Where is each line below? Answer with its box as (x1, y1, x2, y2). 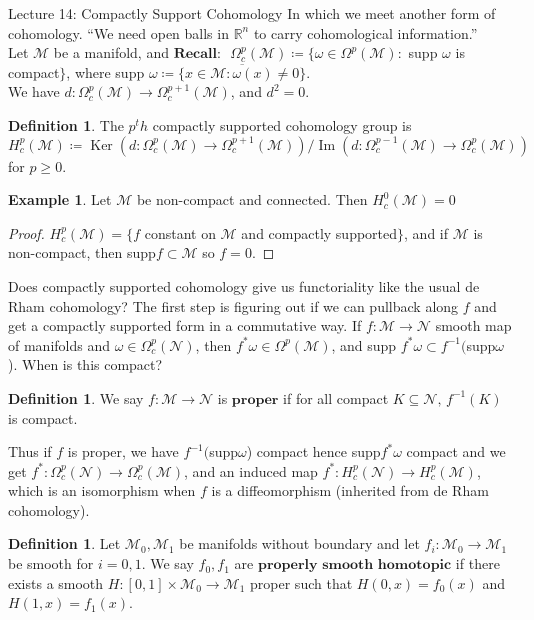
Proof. (8, 222, 45, 243)
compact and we (406, 441, 506, 462)
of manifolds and (8, 334, 110, 355)
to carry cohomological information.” (253, 22, 478, 43)
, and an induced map (184, 460, 318, 481)
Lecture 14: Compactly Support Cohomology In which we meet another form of (8, 3, 496, 23)
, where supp (66, 61, 145, 82)
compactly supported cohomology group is (152, 114, 412, 135)
